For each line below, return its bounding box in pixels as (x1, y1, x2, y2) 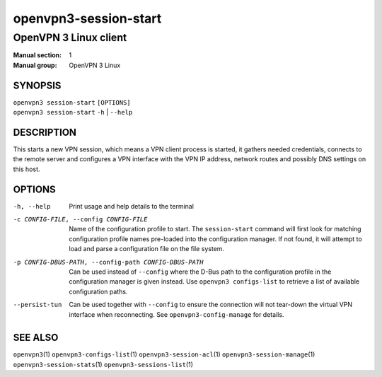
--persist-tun (13, 301, 62, 309)
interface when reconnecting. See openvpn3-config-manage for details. (69, 310, 284, 318)
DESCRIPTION (13, 126, 77, 138)
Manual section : (13, 51, 62, 59)
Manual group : (13, 61, 57, 69)
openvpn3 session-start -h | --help (13, 108, 133, 117)
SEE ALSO (13, 332, 59, 344)
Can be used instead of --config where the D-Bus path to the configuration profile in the (69, 267, 332, 276)
